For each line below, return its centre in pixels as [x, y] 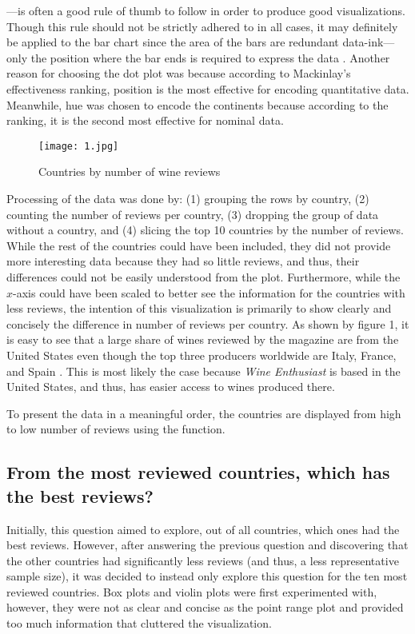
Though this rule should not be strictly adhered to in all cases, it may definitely [202, 26]
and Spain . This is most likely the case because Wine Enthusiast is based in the [204, 371]
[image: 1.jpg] [79, 146]
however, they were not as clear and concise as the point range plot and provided [205, 607]
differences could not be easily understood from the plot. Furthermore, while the [204, 276]
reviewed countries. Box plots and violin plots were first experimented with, [192, 591]
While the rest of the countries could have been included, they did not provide [199, 245]
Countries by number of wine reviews [130, 171]
